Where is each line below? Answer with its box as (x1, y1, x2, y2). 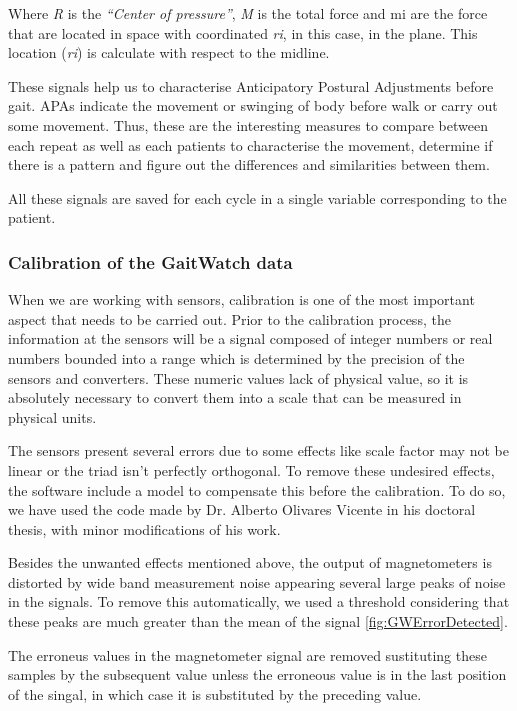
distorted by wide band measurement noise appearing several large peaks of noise (8, 571, 506, 592)
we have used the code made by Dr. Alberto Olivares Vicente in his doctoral (8, 499, 476, 520)
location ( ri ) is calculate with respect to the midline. (8, 42, 330, 63)
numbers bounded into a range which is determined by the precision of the (8, 347, 465, 368)
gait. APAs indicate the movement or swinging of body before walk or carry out (8, 95, 498, 116)
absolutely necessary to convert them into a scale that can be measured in (8, 387, 462, 408)
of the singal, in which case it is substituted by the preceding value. (8, 683, 422, 704)
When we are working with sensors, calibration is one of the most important (8, 289, 475, 310)
